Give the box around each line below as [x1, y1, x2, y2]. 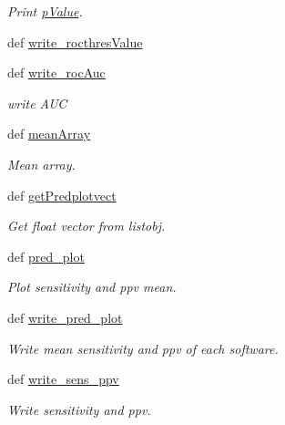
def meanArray [7, 124, 91, 143]
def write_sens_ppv [7, 369, 119, 389]
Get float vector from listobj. [7, 216, 166, 235]
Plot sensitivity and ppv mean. [7, 277, 177, 296]
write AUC [7, 93, 67, 112]
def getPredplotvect [7, 185, 117, 204]
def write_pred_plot [7, 307, 123, 327]
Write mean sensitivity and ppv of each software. [7, 338, 279, 358]
